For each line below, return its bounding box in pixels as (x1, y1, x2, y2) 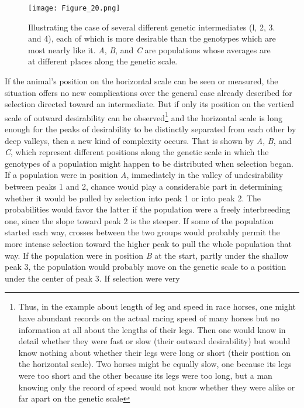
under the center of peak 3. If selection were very (5, 272, 180, 284)
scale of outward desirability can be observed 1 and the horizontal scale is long (5, 109, 282, 124)
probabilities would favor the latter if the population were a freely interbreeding (5, 203, 291, 215)
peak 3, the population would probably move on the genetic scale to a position (5, 260, 286, 273)
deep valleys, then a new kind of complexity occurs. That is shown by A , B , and (5, 134, 292, 146)
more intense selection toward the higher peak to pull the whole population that (5, 238, 292, 249)
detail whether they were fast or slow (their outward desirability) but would (18, 335, 291, 347)
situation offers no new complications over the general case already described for (5, 86, 292, 98)
